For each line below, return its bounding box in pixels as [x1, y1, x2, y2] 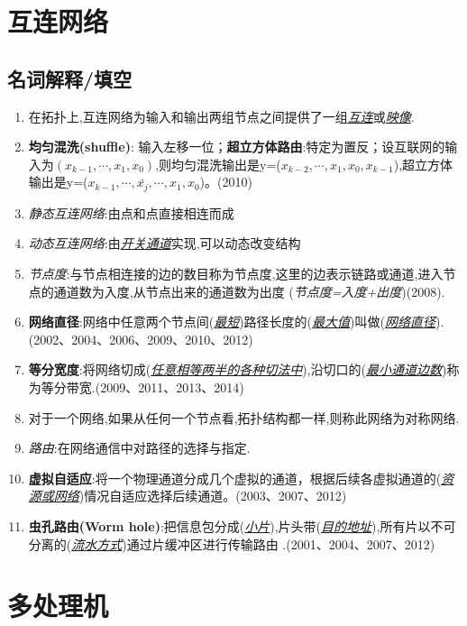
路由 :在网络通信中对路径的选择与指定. [28, 438, 251, 457]
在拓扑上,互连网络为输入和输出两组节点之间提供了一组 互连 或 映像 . [28, 106, 415, 125]
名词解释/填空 [7, 64, 133, 92]
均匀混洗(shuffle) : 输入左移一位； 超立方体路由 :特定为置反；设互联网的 [28, 137, 445, 156]
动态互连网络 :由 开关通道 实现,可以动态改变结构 [28, 234, 301, 253]
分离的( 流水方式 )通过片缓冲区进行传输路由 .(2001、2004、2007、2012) [28, 534, 435, 553]
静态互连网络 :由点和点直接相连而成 [28, 203, 234, 222]
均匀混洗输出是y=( [171, 154, 281, 173]
